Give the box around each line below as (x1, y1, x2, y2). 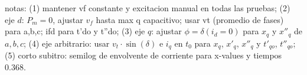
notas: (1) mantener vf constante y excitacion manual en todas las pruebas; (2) (5, 2, 290, 14)
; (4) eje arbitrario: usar (23, 37, 110, 49)
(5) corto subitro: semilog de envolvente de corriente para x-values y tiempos (5, 49, 282, 61)
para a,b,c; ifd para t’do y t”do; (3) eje (5, 25, 145, 37)
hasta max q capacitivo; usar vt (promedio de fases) (96, 13, 284, 25)
